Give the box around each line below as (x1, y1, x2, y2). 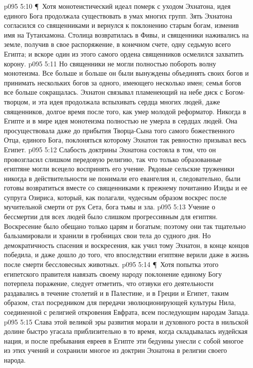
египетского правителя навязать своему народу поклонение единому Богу (4, 268, 222, 279)
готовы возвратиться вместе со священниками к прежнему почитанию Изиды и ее (4, 183, 248, 193)
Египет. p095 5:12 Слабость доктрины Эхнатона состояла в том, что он (4, 144, 216, 154)
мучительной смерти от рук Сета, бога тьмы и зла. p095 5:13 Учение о (4, 202, 215, 212)
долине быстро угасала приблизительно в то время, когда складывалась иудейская (4, 326, 248, 336)
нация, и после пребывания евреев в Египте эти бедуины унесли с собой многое (4, 335, 244, 346)
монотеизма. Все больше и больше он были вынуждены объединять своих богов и (4, 68, 249, 78)
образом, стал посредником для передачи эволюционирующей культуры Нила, (4, 297, 236, 307)
